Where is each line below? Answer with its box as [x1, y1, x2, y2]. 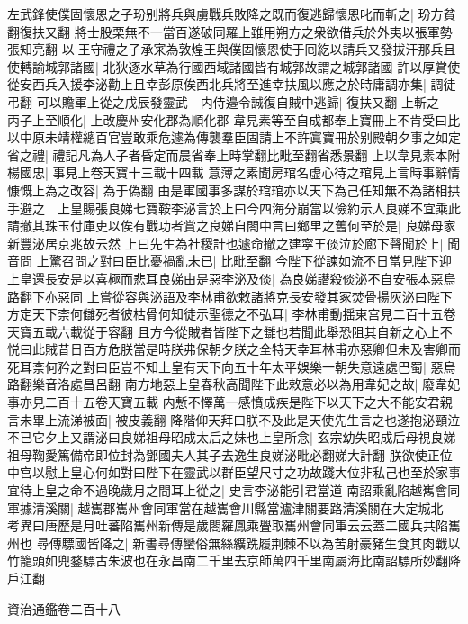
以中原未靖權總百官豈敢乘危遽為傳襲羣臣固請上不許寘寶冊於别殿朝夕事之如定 [7, 128, 461, 147]
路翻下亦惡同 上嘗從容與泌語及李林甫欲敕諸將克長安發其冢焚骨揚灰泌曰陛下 [7, 286, 453, 305]
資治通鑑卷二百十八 [7, 599, 121, 618]
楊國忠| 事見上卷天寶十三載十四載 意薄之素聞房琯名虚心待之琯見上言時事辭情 [7, 163, 461, 182]
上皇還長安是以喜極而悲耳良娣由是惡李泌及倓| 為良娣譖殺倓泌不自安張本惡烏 [7, 268, 456, 287]
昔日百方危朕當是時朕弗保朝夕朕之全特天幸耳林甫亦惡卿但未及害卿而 [57, 339, 461, 358]
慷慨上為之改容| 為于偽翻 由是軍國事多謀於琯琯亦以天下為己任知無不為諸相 [7, 180, 448, 199]
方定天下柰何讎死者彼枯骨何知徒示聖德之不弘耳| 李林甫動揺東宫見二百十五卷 [7, 304, 456, 323]
